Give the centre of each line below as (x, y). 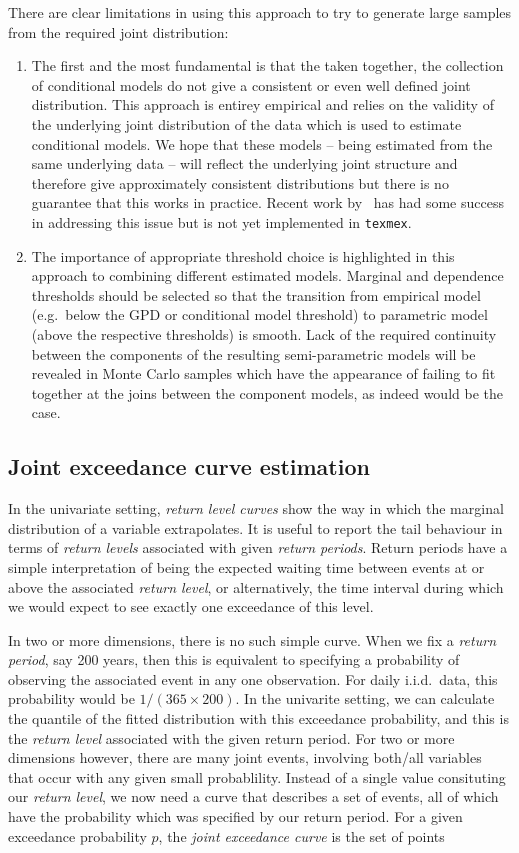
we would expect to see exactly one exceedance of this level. (191, 606)
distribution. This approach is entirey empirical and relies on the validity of (262, 104)
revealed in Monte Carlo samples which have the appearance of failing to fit (263, 373)
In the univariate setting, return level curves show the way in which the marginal (256, 508)
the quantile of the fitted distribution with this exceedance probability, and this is (258, 718)
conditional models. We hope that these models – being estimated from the (262, 143)
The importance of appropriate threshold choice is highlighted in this (243, 255)
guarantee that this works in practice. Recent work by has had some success (267, 202)
